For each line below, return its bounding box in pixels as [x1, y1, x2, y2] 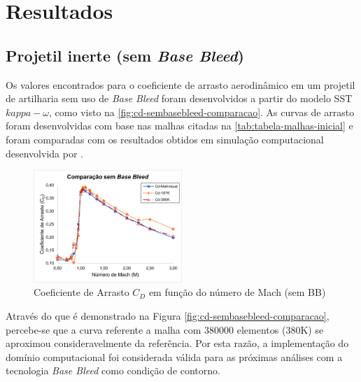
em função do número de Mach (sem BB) [148, 285, 326, 299]
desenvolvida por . [6, 146, 83, 160]
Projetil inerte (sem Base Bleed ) [6, 44, 244, 66]
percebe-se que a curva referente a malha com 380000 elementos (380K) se [6, 322, 324, 337]
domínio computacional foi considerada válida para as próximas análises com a [6, 349, 343, 364]
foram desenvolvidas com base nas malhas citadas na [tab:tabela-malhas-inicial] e [6, 118, 353, 133]
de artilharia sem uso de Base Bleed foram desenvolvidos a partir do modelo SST [6, 91, 353, 106]
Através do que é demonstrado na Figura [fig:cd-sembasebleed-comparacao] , [6, 308, 330, 323]
